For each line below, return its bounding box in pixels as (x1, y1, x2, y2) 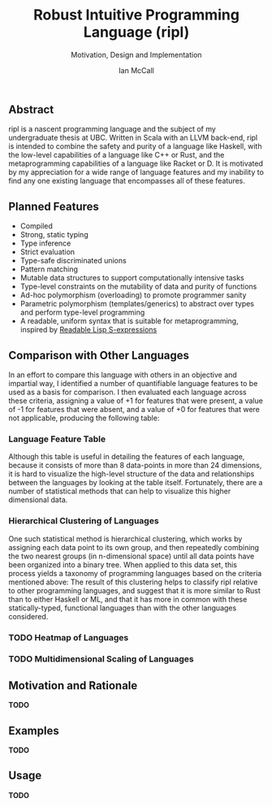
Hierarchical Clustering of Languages (8, 515, 160, 527)
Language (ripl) (83, 23, 190, 41)
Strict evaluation (19, 247, 76, 257)
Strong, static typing (19, 230, 89, 240)
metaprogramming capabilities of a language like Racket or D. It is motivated (8, 158, 264, 168)
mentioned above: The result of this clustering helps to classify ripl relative (8, 577, 258, 587)
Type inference (19, 238, 71, 249)
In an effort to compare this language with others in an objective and (8, 370, 237, 380)
